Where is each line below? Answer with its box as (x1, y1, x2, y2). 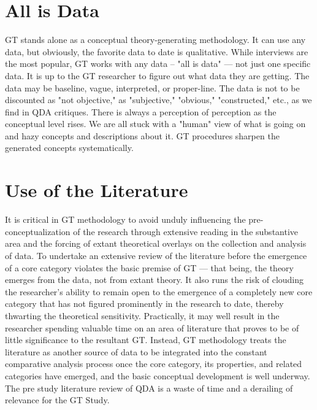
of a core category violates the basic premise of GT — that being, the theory (5, 261, 294, 274)
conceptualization (5, 225, 71, 238)
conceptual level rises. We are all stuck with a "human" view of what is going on (5, 117, 306, 130)
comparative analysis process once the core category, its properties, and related (5, 357, 302, 370)
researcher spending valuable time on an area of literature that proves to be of (5, 321, 299, 334)
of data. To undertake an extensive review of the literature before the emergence (5, 249, 307, 261)
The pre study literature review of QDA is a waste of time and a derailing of (5, 381, 293, 394)
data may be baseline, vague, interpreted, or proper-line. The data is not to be (5, 81, 300, 94)
